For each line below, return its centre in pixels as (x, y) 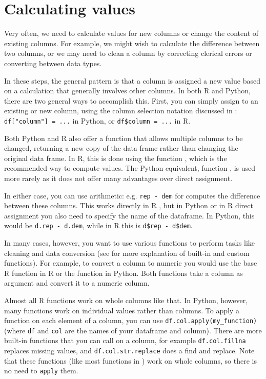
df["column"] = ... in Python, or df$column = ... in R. (97, 120)
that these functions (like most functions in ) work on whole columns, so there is (130, 360)
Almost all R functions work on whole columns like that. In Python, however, (126, 300)
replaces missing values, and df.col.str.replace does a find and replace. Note (129, 351)
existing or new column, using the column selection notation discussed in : (121, 111)
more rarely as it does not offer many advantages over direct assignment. (118, 178)
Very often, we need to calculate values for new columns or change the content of (131, 33)
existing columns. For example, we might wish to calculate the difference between (132, 43)
